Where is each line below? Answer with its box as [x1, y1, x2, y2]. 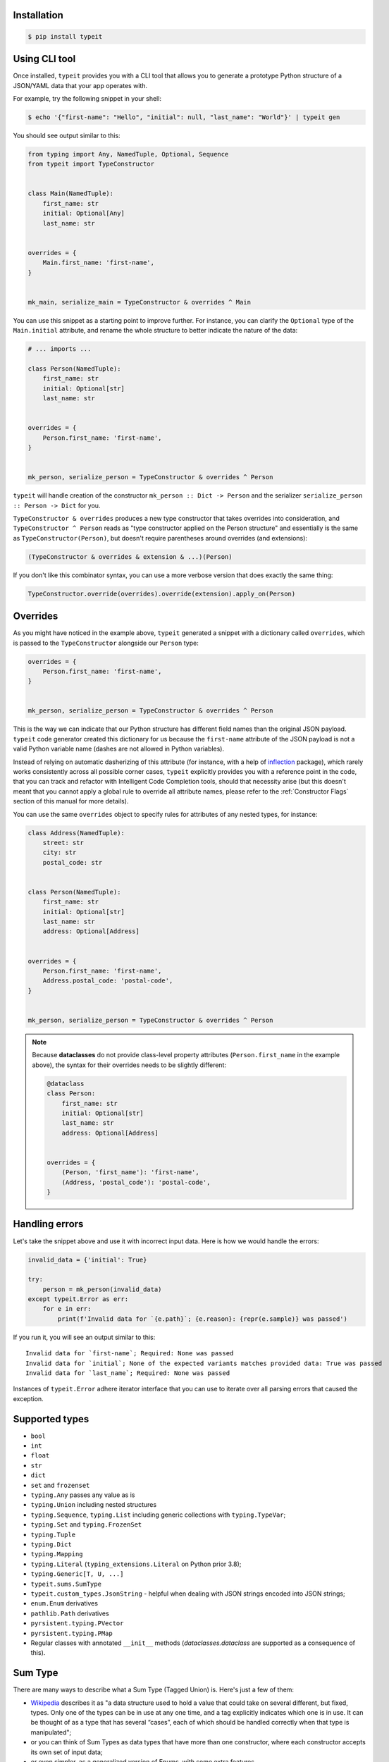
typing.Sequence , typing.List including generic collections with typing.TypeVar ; [30, 1510, 286, 1519]
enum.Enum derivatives [30, 1599, 99, 1608]
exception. [13, 1394, 44, 1403]
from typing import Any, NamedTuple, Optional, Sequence [27, 150, 229, 158]
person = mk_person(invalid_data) [42, 1285, 162, 1293]
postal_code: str [42, 858, 103, 866]
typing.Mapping [30, 1551, 84, 1558]
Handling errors [13, 1218, 84, 1230]
